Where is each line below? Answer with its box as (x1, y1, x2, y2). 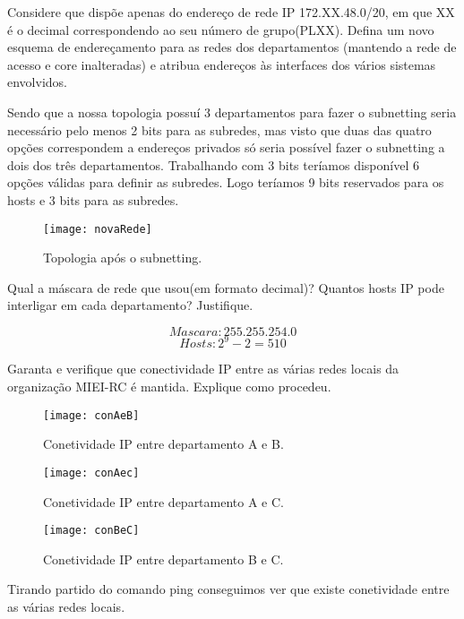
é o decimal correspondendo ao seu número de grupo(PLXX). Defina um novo (7, 20, 434, 39)
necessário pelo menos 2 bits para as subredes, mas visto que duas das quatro (7, 120, 432, 139)
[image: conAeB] (43, 408, 140, 422)
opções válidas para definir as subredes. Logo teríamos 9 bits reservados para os (7, 173, 444, 192)
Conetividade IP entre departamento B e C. (43, 549, 284, 568)
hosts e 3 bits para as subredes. (7, 190, 179, 209)
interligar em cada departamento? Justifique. (7, 296, 253, 314)
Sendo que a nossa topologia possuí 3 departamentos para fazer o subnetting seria (7, 102, 457, 121)
